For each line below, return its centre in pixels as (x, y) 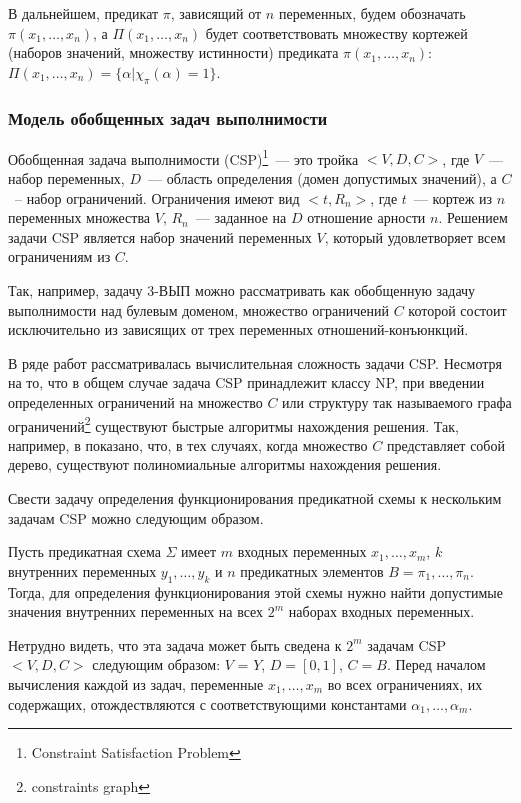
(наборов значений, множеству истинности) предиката (173, 52)
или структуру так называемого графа (397, 401)
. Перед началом (436, 664)
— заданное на (241, 217)
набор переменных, (66, 178)
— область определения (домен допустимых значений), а (322, 178)
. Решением (473, 217)
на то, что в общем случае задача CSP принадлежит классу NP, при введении (246, 382)
